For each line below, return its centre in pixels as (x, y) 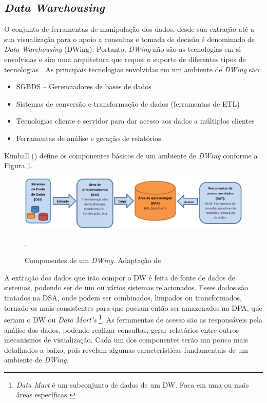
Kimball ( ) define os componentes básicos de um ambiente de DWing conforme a (131, 155)
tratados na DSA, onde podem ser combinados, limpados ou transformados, (123, 298)
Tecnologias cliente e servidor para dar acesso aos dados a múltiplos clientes (135, 121)
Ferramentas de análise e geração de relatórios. (90, 138)
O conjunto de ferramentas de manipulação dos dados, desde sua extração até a (129, 29)
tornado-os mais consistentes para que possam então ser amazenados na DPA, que (133, 307)
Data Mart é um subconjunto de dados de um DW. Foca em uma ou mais (132, 384)
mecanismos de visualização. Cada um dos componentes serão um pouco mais (126, 340)
